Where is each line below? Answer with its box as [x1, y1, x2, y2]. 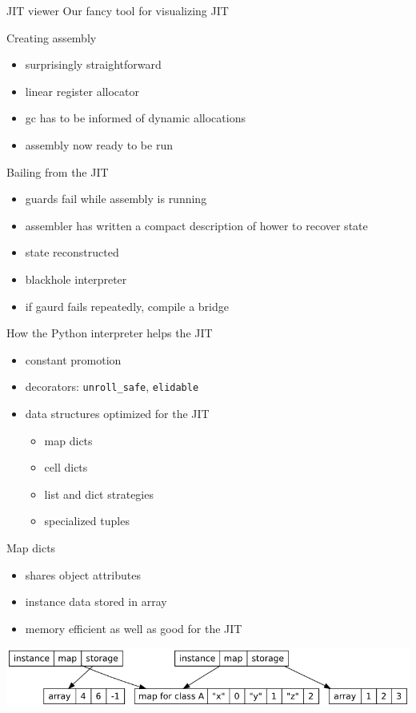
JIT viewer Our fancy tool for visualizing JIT [6, 2, 229, 18]
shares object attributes [25, 566, 141, 583]
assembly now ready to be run [25, 136, 173, 153]
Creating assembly [6, 29, 97, 46]
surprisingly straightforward [25, 56, 162, 73]
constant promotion [25, 351, 122, 368]
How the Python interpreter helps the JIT [6, 325, 213, 341]
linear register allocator [25, 82, 139, 99]
